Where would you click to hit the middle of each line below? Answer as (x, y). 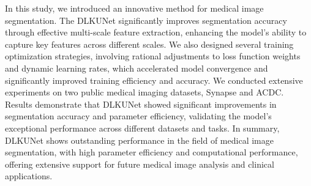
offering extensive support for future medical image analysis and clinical (140, 164)
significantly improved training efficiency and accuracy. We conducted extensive (154, 80)
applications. (29, 176)
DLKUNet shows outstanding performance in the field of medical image (139, 140)
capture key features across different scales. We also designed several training (149, 44)
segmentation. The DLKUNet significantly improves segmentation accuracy (146, 20)
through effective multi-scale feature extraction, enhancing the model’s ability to (156, 32)
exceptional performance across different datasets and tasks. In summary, (142, 128)
